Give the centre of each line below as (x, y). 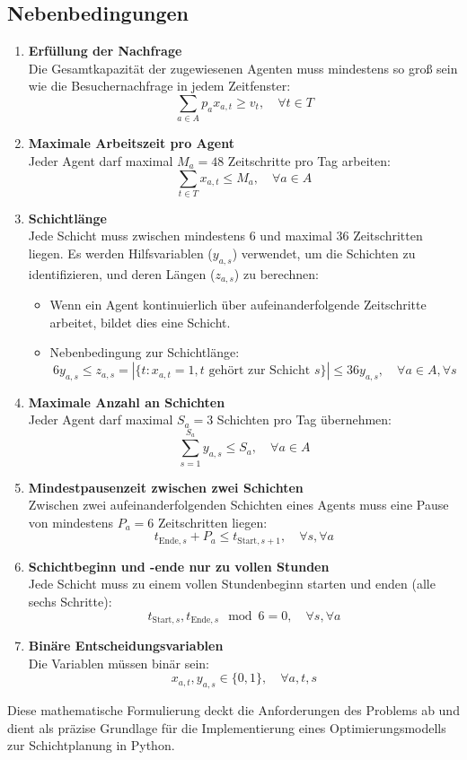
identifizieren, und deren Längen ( (122, 273)
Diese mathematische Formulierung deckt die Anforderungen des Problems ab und (233, 710)
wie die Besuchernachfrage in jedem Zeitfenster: (159, 86)
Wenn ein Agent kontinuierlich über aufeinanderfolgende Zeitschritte (238, 305)
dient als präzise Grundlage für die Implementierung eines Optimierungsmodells (227, 727)
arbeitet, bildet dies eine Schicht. (140, 322)
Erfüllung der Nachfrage (105, 51)
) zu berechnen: (277, 273)
